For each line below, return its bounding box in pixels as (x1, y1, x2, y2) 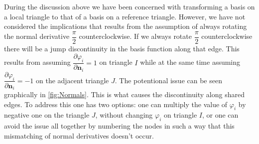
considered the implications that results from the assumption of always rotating (4, 21, 247, 31)
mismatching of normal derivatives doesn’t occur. (4, 130, 154, 141)
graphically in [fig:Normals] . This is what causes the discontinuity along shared (4, 89, 245, 99)
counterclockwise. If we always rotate (79, 31, 192, 41)
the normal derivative (4, 31, 70, 41)
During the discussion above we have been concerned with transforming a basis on (4, 1, 255, 11)
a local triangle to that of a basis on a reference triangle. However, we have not (4, 11, 246, 21)
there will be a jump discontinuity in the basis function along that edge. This (4, 43, 240, 53)
